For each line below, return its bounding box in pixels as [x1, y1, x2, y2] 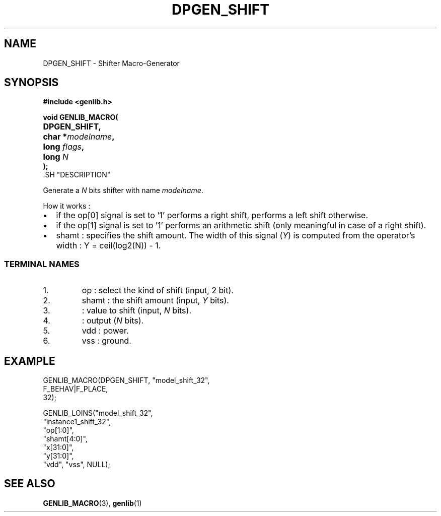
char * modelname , [43, 132, 115, 142]
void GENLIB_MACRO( [43, 113, 118, 122]
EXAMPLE [4, 354, 55, 367]
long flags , [43, 142, 85, 152]
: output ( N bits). [82, 315, 144, 326]
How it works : [43, 202, 91, 211]
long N [43, 152, 69, 162]
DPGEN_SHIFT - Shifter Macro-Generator [43, 58, 180, 68]
